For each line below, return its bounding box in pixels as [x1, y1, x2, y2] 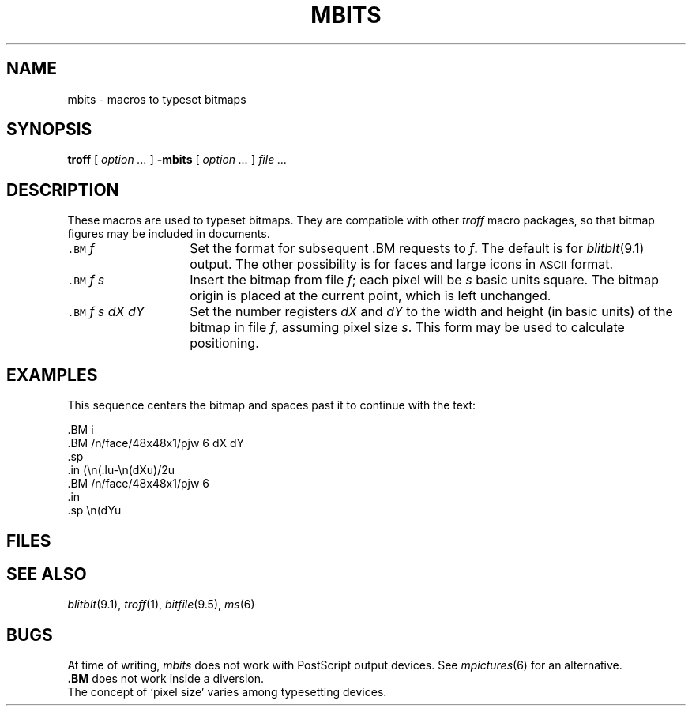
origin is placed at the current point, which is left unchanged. [190, 288, 551, 304]
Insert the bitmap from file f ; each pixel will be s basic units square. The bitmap [190, 272, 660, 288]
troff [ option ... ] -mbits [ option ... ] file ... [67, 153, 288, 167]
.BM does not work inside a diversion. [67, 672, 265, 686]
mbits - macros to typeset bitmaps [67, 92, 246, 106]
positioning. [190, 335, 259, 352]
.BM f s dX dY [67, 303, 145, 320]
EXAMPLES [6, 364, 98, 385]
